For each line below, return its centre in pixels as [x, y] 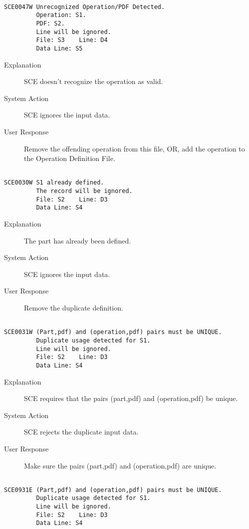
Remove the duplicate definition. [74, 307]
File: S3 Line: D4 [72, 40]
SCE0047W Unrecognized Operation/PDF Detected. [85, 7]
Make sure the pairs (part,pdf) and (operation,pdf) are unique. [120, 465]
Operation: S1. [61, 15]
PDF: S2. [50, 23]
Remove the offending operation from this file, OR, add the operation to [134, 148]
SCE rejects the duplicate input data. [81, 432]
